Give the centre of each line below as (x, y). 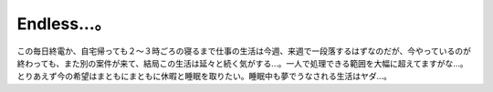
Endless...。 (64, 24)
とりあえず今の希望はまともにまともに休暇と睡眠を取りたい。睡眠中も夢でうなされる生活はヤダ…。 (205, 77)
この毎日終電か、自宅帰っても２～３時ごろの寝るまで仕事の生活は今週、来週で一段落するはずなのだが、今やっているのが (244, 51)
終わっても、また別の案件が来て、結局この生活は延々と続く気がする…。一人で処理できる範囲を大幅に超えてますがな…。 (242, 63)
